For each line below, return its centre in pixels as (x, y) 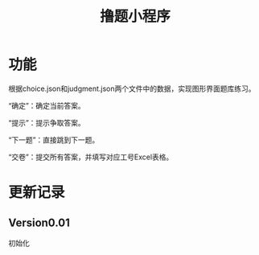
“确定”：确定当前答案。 (47, 105)
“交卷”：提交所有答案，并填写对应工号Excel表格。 (91, 157)
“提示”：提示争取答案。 (47, 122)
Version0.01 (39, 222)
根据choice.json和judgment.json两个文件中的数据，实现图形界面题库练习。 (132, 88)
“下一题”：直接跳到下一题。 (54, 140)
